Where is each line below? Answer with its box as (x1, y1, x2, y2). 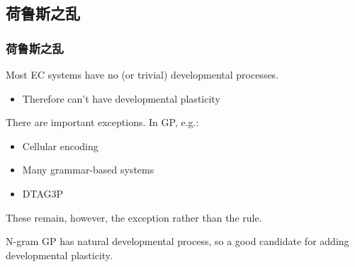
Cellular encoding (22, 138, 98, 153)
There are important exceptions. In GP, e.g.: (6, 115, 199, 130)
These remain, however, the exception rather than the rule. (6, 210, 262, 225)
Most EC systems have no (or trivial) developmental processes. (6, 67, 279, 81)
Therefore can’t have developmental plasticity (22, 91, 220, 106)
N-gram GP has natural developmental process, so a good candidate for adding (6, 234, 349, 249)
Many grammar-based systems (22, 162, 154, 177)
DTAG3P (22, 186, 64, 200)
